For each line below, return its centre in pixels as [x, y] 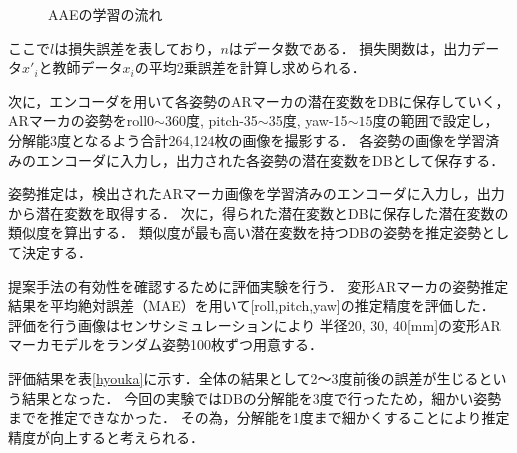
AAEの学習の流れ [105, 14]
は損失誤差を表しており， [137, 47]
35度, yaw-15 [308, 120]
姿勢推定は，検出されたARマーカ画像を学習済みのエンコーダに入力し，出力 [256, 193]
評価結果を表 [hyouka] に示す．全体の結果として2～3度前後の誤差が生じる [243, 377]
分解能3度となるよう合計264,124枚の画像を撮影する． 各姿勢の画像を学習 [247, 139]
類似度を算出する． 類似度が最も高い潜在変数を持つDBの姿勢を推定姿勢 [245, 232]
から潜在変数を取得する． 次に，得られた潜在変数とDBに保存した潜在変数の [258, 212]
